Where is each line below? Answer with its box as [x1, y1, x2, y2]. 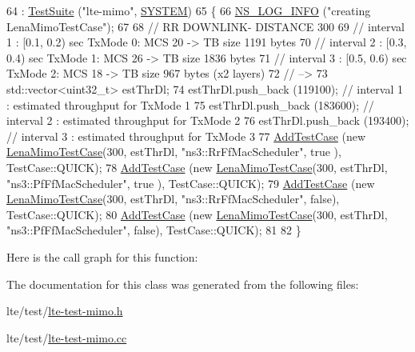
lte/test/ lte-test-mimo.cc [6, 329, 127, 346]
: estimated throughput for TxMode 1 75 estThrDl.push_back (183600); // [6, 96, 374, 113]
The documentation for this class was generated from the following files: [6, 275, 359, 292]
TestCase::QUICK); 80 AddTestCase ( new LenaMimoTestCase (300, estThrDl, [6, 206, 388, 222]
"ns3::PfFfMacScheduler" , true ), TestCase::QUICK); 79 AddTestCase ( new [6, 174, 375, 191]
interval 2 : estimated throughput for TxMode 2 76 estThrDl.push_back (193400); [6, 112, 409, 129]
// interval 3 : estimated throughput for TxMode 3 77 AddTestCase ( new [6, 127, 366, 144]
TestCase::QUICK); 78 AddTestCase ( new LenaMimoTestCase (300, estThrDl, [6, 158, 388, 175]
